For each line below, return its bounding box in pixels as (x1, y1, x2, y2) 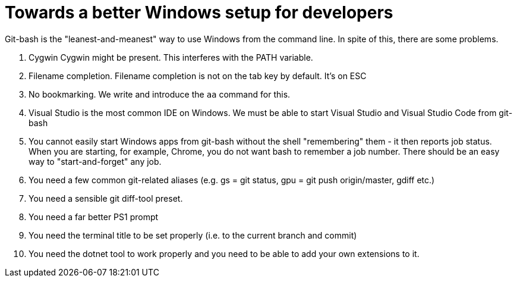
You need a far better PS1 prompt (29, 211, 159, 222)
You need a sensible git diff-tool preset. (29, 193, 183, 203)
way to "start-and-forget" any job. (29, 156, 162, 167)
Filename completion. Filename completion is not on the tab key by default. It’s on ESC (29, 70, 367, 81)
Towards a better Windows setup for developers (5, 2, 393, 23)
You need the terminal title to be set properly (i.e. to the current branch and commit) (29, 230, 357, 240)
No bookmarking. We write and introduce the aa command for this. (29, 89, 291, 99)
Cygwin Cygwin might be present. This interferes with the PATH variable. (29, 52, 313, 62)
